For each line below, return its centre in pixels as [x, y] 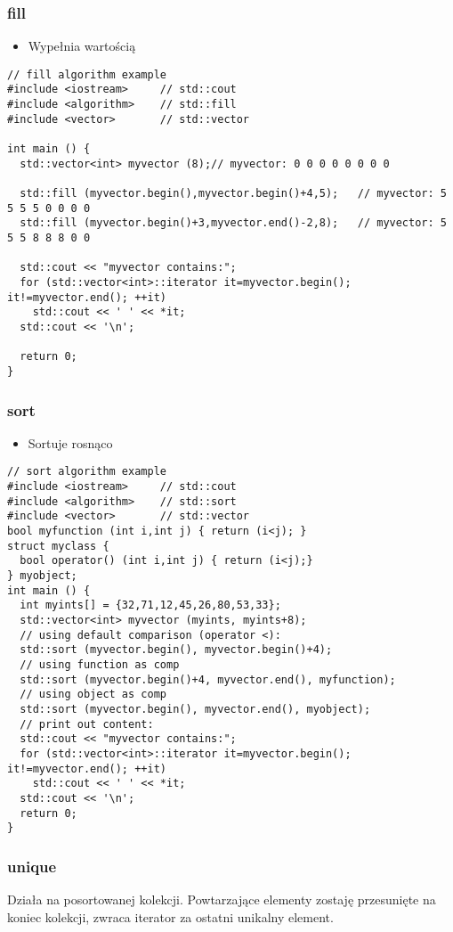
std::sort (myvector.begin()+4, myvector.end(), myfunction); [208, 679]
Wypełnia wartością [82, 46]
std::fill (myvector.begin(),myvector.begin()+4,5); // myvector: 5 [233, 194]
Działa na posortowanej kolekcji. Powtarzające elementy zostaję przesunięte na [222, 899]
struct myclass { [58, 546]
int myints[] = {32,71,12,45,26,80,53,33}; [150, 605]
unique [32, 866]
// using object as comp [93, 695]
